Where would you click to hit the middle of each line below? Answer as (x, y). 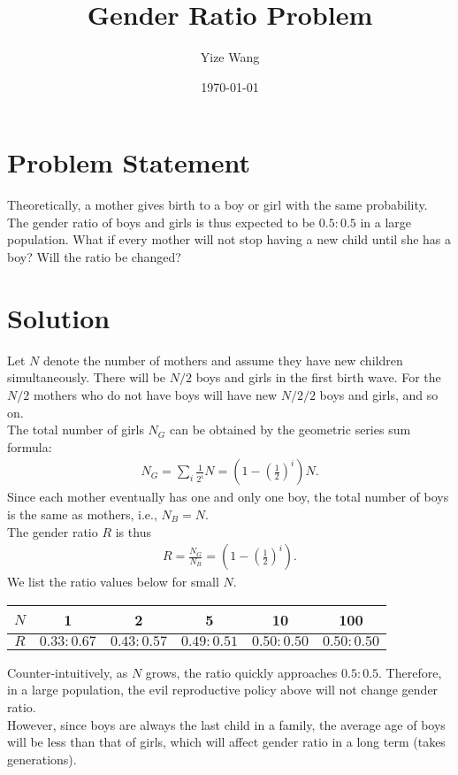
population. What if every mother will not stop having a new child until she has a (229, 239)
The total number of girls (76, 430)
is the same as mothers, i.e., (82, 514)
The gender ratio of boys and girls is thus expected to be (161, 222)
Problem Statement (129, 162)
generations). (42, 759)
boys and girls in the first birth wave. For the (318, 377)
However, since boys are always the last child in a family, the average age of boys (226, 724)
